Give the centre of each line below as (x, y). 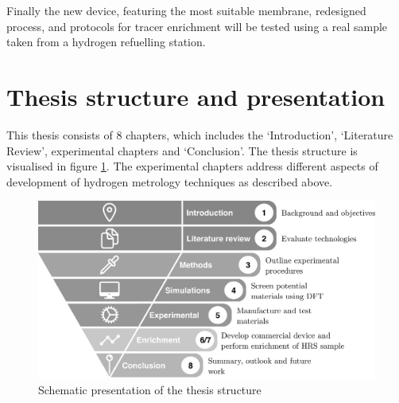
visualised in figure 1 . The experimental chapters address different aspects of (192, 166)
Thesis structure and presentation (196, 96)
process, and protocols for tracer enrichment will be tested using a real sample (197, 26)
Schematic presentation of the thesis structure (150, 390)
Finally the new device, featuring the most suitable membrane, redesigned (186, 10)
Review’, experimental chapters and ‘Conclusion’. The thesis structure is (182, 150)
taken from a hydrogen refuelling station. (106, 42)
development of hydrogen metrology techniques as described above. (170, 181)
